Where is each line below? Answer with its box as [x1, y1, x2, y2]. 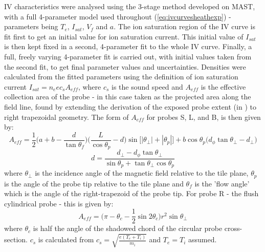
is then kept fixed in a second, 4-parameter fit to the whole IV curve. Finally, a [4, 41, 252, 52]
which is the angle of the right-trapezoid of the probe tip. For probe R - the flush [4, 188, 259, 199]
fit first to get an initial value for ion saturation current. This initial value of [4, 31, 244, 41]
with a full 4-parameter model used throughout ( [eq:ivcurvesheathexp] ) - [4, 11, 231, 22]
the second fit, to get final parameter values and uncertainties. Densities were [4, 61, 246, 72]
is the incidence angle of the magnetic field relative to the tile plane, [35, 167, 249, 178]
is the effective [201, 81, 246, 92]
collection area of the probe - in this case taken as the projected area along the [4, 91, 251, 102]
